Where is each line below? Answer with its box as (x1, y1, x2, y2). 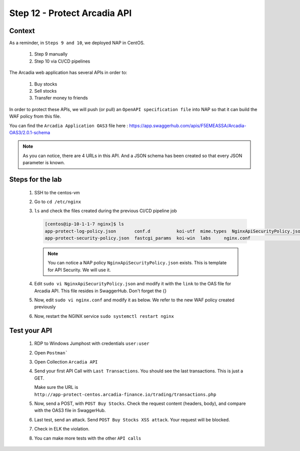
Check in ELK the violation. (34, 426, 90, 432)
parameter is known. (22, 160, 65, 166)
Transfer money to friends (34, 95, 88, 101)
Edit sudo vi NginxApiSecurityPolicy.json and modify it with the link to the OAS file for (34, 281, 231, 287)
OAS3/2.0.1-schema (9, 129, 50, 135)
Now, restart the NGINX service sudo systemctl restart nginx (34, 313, 174, 319)
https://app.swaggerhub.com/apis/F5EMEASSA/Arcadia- (129, 123, 246, 129)
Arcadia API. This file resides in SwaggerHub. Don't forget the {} (34, 288, 167, 294)
